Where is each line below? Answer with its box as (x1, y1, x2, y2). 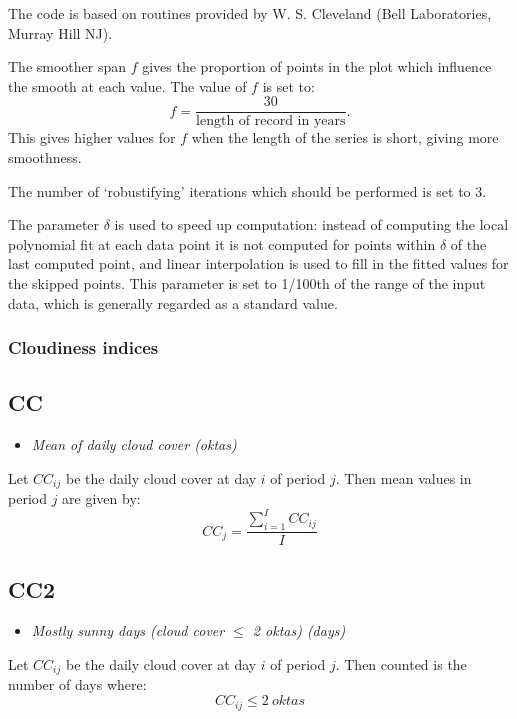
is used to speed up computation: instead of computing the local (114, 214, 509, 235)
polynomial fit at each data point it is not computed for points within (8, 233, 436, 254)
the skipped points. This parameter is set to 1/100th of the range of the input (8, 273, 486, 293)
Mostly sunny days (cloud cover (31, 620, 225, 641)
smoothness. (8, 147, 82, 168)
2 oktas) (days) (252, 620, 346, 641)
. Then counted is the (335, 654, 467, 674)
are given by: (62, 488, 141, 509)
